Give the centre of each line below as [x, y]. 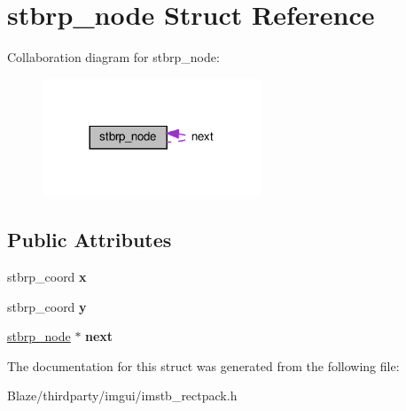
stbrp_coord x [47, 277]
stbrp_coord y [47, 306]
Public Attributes [90, 240]
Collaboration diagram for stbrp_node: [113, 57]
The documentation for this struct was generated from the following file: [203, 365]
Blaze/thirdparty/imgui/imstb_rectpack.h [122, 395]
